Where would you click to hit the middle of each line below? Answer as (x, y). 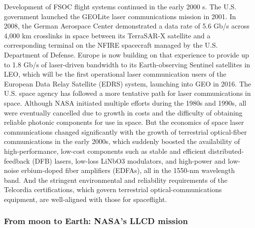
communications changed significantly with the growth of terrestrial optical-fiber (126, 131)
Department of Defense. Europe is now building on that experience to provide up (127, 54)
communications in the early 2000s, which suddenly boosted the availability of (122, 141)
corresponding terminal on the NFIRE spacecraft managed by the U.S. (111, 45)
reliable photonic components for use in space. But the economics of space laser (124, 122)
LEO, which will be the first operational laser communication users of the (115, 74)
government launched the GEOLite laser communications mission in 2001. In (120, 16)
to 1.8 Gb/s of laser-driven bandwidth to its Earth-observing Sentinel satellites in (127, 64)
